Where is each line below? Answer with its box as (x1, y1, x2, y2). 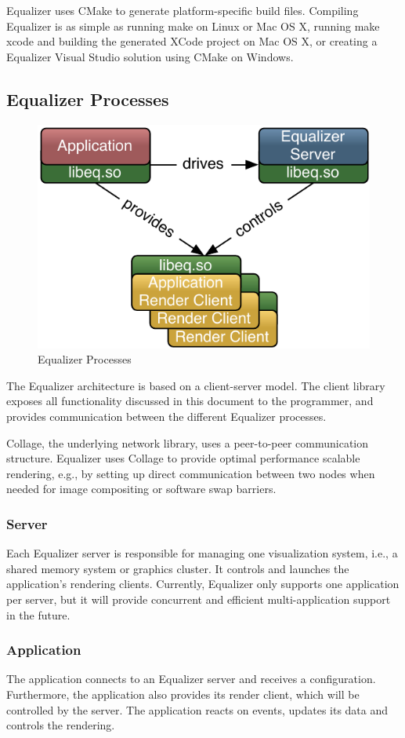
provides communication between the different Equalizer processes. (6, 407, 327, 424)
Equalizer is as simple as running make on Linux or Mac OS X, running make (6, 17, 380, 34)
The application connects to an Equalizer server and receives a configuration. (6, 670, 376, 687)
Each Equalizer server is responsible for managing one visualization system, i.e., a (6, 545, 398, 561)
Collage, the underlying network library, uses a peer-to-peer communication (6, 434, 369, 451)
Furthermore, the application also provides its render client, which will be (6, 685, 360, 702)
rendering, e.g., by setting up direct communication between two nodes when (6, 465, 375, 481)
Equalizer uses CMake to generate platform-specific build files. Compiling (6, 2, 359, 18)
